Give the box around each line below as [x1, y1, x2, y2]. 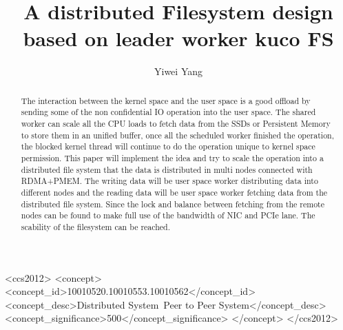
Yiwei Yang [154, 64, 202, 79]
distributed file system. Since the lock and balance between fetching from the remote [21, 198, 325, 209]
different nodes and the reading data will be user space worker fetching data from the [21, 186, 328, 198]
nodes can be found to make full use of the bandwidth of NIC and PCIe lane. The [21, 209, 315, 221]
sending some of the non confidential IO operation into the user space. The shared [21, 106, 316, 118]
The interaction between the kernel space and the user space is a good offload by [21, 94, 311, 106]
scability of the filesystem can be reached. [21, 220, 171, 232]
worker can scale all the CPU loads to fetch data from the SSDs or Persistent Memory [21, 118, 331, 130]
